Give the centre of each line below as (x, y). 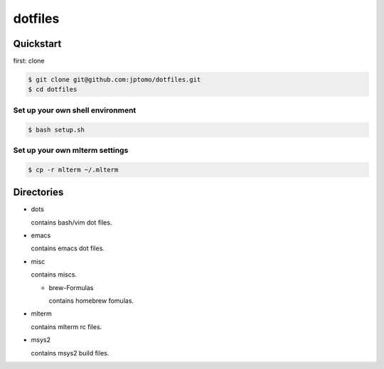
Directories (38, 192)
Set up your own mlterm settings (71, 150)
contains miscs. (54, 274)
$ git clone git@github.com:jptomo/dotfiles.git (114, 80)
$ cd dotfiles (53, 90)
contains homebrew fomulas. (91, 300)
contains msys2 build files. (70, 353)
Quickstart (37, 44)
